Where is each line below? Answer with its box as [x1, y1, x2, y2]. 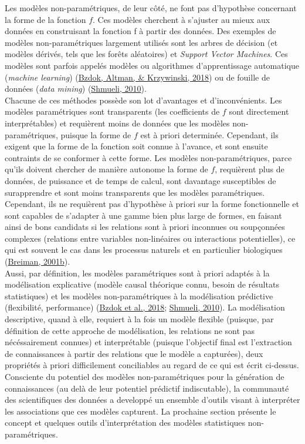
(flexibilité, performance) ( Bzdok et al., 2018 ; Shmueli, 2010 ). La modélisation [5, 301, 285, 313]
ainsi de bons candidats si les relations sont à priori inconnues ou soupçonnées [5, 221, 285, 233]
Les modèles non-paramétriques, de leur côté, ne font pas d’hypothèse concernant [5, 2, 297, 14]
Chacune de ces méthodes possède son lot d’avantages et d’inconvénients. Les [5, 94, 282, 106]
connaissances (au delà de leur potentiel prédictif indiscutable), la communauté [5, 382, 289, 394]
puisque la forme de [60, 128, 131, 141]
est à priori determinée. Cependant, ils [140, 128, 279, 141]
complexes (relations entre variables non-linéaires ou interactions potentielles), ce [5, 232, 296, 244]
